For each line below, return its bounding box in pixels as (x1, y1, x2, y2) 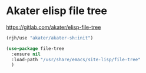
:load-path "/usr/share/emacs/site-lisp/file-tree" (11, 57, 141, 62)
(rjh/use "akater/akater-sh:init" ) (6, 35, 94, 41)
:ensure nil (11, 51, 41, 57)
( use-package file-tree (6, 45, 65, 51)
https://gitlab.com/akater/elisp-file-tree (6, 24, 101, 31)
